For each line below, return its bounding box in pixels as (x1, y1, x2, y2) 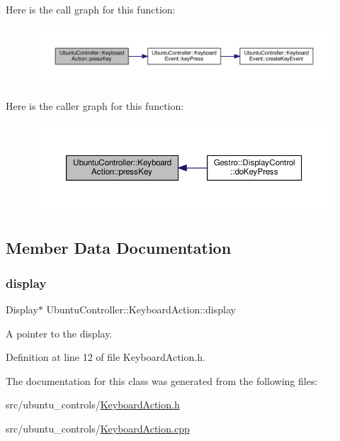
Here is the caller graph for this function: (6, 98, 184, 113)
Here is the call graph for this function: (6, 2, 176, 16)
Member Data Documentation (6, 237, 232, 259)
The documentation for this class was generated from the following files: (6, 373, 318, 388)
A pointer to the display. (6, 325, 113, 340)
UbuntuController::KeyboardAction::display (46, 301, 236, 316)
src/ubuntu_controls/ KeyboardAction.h (6, 397, 180, 412)
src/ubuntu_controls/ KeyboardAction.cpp (6, 420, 190, 435)
